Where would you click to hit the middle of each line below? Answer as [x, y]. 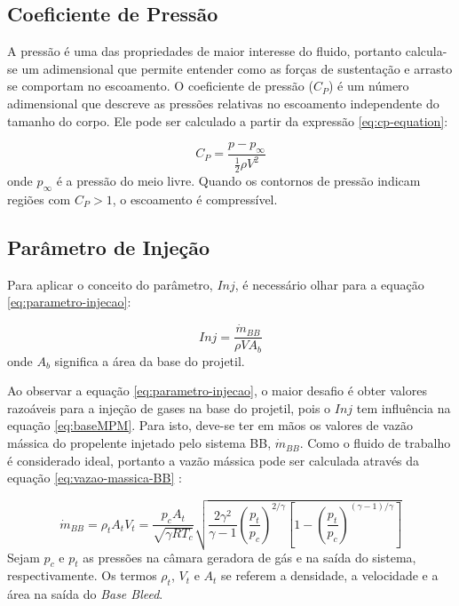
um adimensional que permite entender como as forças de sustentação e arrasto [237, 68]
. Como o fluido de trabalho [375, 443]
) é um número [368, 86]
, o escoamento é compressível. [195, 199]
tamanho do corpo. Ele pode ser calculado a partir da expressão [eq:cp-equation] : [228, 120]
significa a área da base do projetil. [150, 360]
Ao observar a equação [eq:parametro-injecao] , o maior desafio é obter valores [217, 391]
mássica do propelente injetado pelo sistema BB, [139, 443]
